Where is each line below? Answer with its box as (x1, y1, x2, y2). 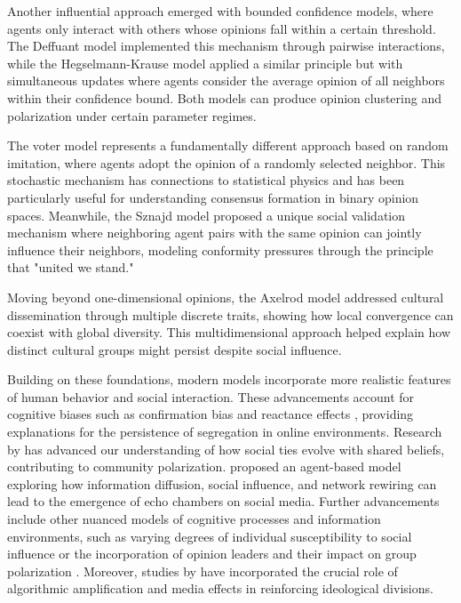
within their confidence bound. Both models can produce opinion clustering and (7, 88, 441, 107)
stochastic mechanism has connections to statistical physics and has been (7, 171, 405, 189)
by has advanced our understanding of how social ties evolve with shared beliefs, (7, 439, 445, 458)
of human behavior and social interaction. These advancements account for (7, 387, 415, 406)
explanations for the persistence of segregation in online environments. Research (7, 422, 442, 441)
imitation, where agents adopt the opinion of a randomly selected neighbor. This (7, 153, 446, 172)
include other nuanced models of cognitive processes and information (7, 510, 381, 528)
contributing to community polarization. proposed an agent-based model (7, 457, 401, 476)
